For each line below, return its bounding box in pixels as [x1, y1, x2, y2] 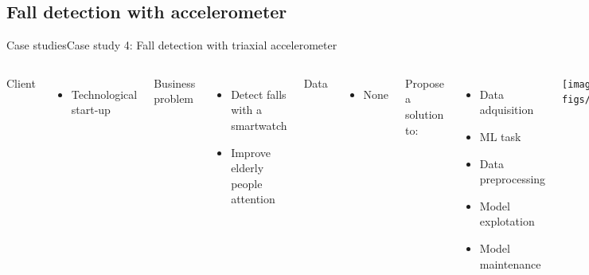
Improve [231, 143, 271, 160]
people [231, 175, 263, 191]
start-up [71, 101, 111, 118]
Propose [405, 74, 445, 91]
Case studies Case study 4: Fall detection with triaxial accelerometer [6, 37, 337, 53]
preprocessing [479, 171, 546, 187]
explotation [479, 213, 535, 230]
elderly [231, 159, 264, 176]
